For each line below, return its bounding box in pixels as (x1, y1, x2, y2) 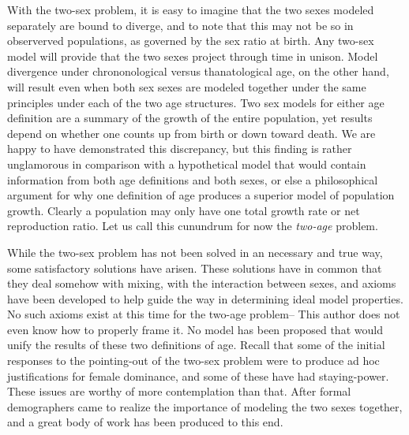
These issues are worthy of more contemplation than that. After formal (7, 383, 351, 400)
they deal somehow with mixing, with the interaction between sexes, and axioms (7, 275, 396, 292)
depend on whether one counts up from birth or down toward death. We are (7, 125, 376, 141)
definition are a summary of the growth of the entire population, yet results (7, 110, 373, 126)
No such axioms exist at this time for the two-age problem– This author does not (7, 306, 400, 322)
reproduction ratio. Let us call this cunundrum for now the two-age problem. (7, 217, 378, 234)
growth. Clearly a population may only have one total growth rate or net (7, 202, 360, 218)
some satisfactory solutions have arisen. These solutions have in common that (7, 259, 382, 276)
